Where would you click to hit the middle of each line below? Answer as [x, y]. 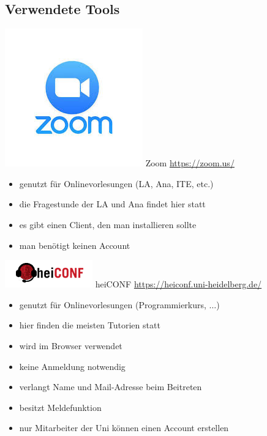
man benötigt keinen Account [75, 245]
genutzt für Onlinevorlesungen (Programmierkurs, [113, 304]
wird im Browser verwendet [71, 345]
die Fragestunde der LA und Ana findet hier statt [112, 204]
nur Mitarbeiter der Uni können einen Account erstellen [124, 428]
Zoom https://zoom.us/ [190, 163]
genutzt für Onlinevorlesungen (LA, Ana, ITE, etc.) [116, 183]
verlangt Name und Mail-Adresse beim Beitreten [111, 387]
